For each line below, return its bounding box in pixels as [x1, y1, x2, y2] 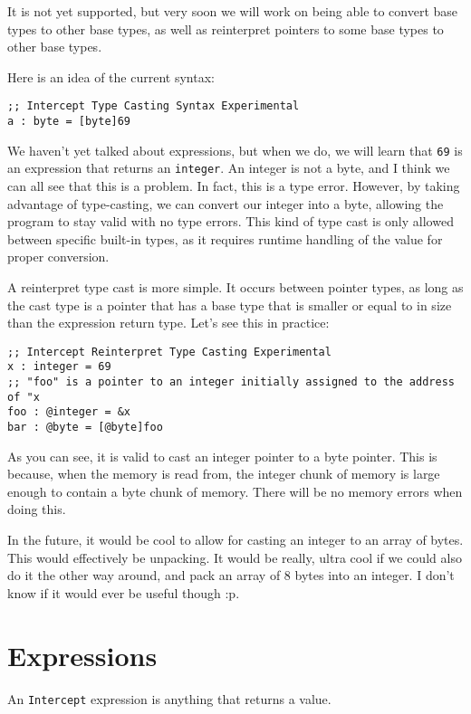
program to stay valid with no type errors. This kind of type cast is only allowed [7, 212, 454, 231]
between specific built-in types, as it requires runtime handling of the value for [7, 229, 443, 248]
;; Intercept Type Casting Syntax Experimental [7, 100, 300, 113]
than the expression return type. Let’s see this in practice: [7, 313, 330, 332]
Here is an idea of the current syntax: [7, 67, 215, 86]
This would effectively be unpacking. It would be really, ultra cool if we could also [7, 547, 462, 566]
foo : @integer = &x [7, 405, 131, 419]
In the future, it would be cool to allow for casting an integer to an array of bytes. [7, 530, 464, 549]
